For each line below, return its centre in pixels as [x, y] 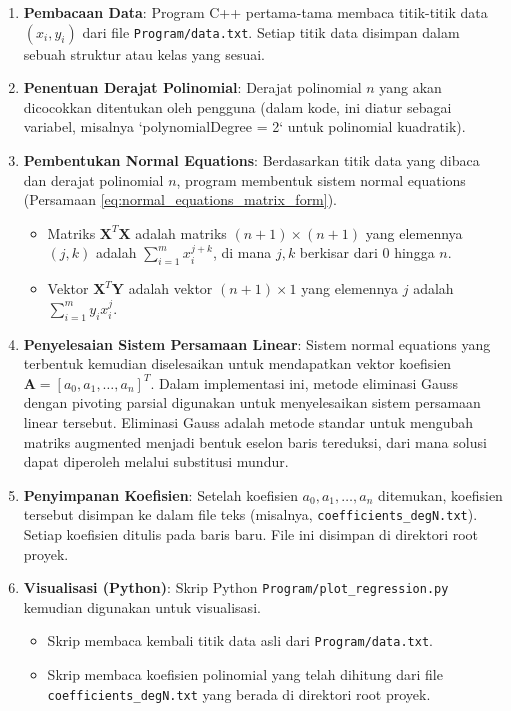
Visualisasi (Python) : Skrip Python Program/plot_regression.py [236, 587]
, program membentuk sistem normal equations [321, 179]
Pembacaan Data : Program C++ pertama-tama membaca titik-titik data [255, 12]
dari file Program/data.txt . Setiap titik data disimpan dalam [271, 31]
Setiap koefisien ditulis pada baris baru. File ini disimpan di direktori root [251, 533]
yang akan [410, 87]
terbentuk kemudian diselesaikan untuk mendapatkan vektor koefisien [237, 363]
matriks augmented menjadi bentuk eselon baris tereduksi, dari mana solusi [255, 441]
